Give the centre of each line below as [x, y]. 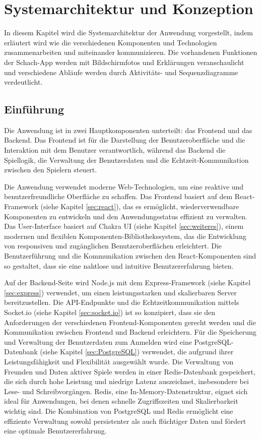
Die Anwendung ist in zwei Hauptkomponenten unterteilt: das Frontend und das [128, 130]
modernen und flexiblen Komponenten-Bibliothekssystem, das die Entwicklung [125, 236]
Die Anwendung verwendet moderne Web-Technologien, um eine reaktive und [124, 186]
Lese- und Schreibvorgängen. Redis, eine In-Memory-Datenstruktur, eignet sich [126, 391]
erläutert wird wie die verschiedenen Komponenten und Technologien [111, 42]
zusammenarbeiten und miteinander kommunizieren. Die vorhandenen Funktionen [131, 52]
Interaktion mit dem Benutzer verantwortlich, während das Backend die [115, 150]
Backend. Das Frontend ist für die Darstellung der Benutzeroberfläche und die [125, 140]
